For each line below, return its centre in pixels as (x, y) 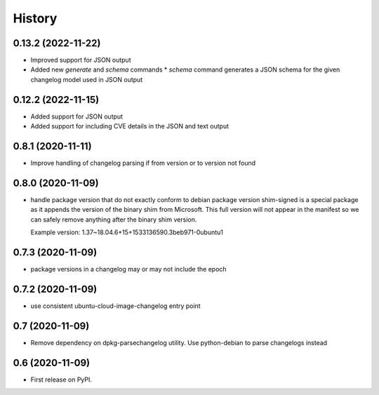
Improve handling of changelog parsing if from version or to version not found (143, 163)
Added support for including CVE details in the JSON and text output (130, 126)
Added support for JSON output (77, 116)
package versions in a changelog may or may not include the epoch (129, 269)
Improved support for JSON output (81, 60)
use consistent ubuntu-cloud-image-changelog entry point (115, 306)
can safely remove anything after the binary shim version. (114, 219)
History (35, 18)
